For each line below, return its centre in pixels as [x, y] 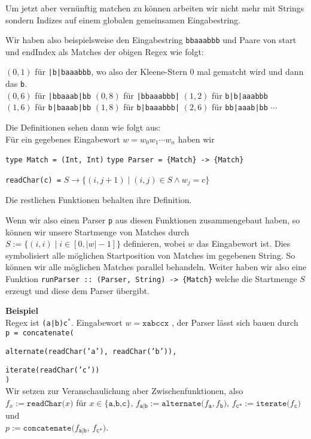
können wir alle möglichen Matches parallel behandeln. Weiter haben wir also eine [156, 267]
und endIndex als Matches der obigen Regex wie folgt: [105, 51]
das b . [16, 84]
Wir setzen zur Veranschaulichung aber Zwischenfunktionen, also [124, 391]
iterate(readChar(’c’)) [53, 370]
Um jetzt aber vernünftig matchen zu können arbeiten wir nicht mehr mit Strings [155, 8]
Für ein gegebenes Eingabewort [63, 139]
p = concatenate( [40, 333]
